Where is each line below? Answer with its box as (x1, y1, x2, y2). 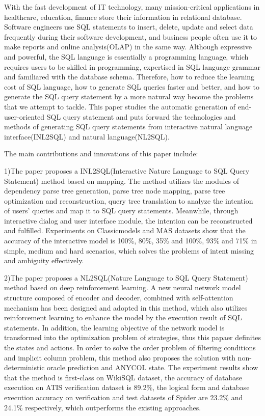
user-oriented (4, 111, 45, 122)
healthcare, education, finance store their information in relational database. (4, 11, 242, 22)
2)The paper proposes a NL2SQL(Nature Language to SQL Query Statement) (4, 272, 248, 283)
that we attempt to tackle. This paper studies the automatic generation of (4, 101, 236, 112)
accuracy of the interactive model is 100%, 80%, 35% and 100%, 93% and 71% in (4, 235, 257, 246)
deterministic (4, 362, 45, 373)
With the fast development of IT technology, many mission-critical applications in (4, 2, 260, 12)
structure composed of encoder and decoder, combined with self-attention (4, 292, 233, 303)
